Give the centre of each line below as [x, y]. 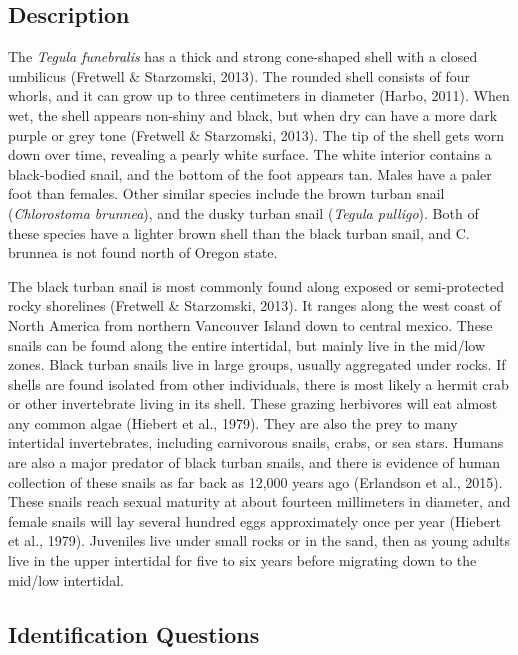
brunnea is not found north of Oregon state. [143, 252]
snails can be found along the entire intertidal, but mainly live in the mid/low [247, 344]
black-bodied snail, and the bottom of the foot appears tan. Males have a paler [250, 173]
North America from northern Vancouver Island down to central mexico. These [250, 324]
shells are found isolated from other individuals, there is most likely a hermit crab [258, 383]
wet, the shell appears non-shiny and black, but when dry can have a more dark [253, 114]
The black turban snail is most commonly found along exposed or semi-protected [256, 285]
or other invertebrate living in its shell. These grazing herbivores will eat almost [253, 403]
